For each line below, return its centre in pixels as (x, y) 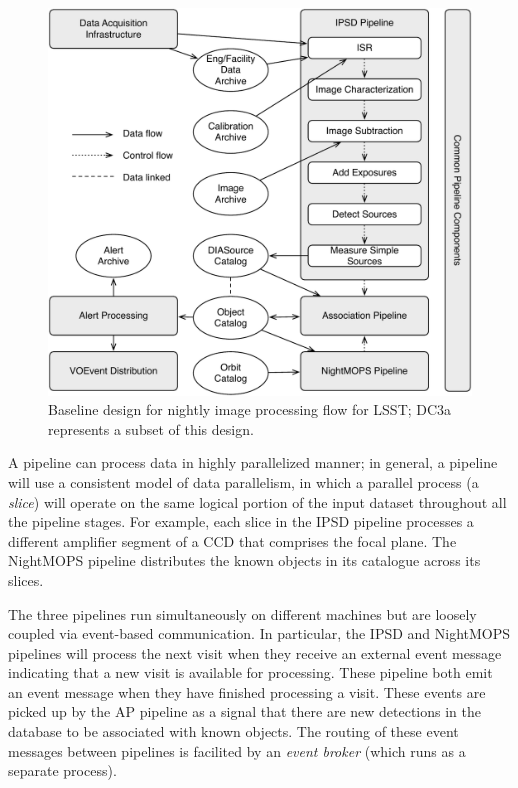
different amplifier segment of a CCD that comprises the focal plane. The (232, 540)
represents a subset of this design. (151, 428)
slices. (26, 579)
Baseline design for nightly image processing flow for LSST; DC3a (250, 409)
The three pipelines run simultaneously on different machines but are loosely (242, 613)
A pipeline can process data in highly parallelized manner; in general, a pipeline (253, 462)
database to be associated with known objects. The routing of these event (233, 731)
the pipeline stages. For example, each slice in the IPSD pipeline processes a (241, 521)
